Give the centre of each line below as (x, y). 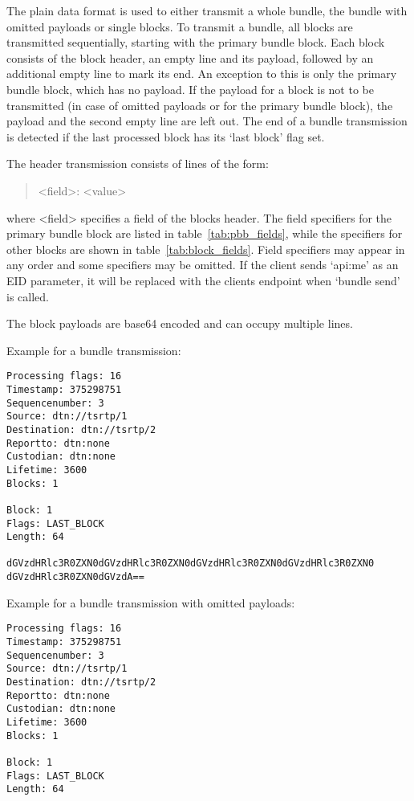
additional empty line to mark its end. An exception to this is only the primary (202, 74)
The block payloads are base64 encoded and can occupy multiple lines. (180, 323)
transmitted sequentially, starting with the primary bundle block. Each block (196, 42)
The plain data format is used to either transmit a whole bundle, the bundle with (207, 10)
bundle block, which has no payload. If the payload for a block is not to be (190, 89)
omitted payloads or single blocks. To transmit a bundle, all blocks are (180, 26)
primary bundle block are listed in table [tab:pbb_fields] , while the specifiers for (205, 233)
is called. (28, 296)
